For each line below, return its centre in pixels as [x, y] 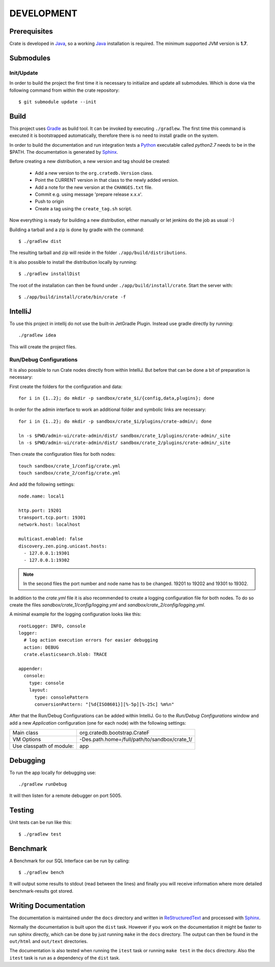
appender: [31, 669]
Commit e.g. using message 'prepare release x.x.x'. [89, 195]
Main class [25, 733]
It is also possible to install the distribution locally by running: [73, 262]
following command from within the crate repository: [64, 90]
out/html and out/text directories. [49, 941]
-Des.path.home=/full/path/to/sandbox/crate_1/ [136, 739]
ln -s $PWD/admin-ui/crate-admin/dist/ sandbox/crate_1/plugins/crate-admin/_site [125, 436]
